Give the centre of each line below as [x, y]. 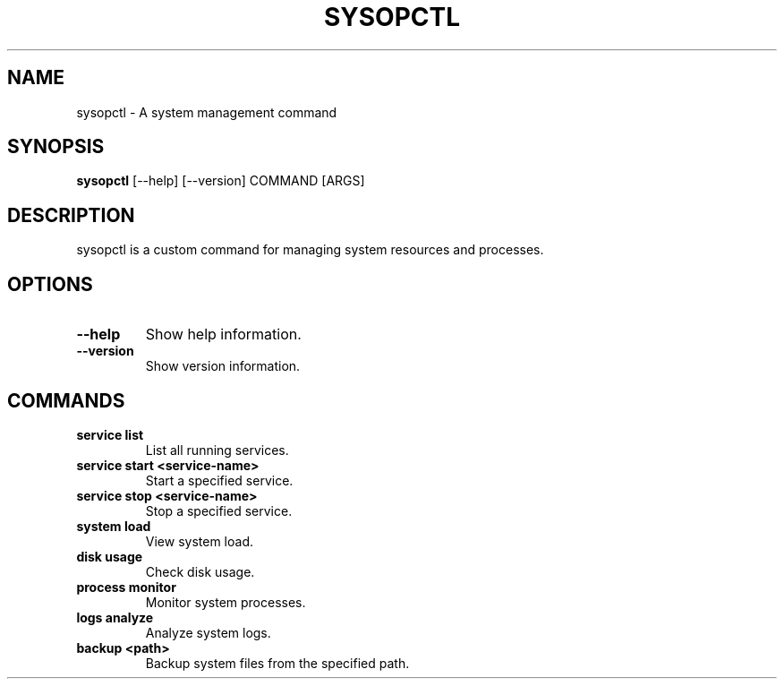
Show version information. [223, 366]
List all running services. [217, 450]
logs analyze [115, 617]
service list [110, 434]
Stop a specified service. [219, 510]
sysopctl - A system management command [207, 112]
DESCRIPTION [71, 215]
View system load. [199, 541]
